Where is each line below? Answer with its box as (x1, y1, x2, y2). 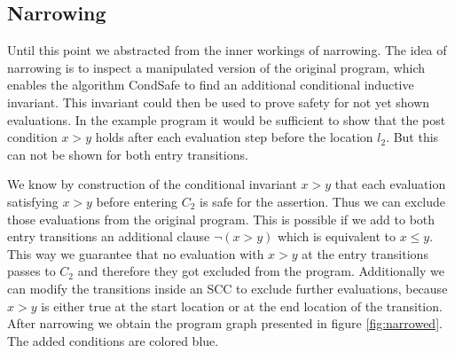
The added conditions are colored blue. (7, 331, 219, 349)
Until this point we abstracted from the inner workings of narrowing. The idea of (7, 41, 447, 59)
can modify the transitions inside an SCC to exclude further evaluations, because (7, 278, 448, 297)
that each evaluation (334, 175, 446, 193)
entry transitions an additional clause (7, 227, 210, 246)
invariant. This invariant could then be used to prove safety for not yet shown (7, 92, 430, 111)
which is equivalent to (277, 227, 396, 246)
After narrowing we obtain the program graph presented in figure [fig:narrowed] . (7, 314, 443, 333)
